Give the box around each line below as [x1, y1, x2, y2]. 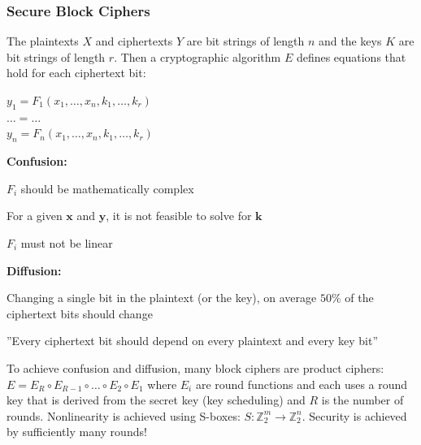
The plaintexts [7, 32, 79, 50]
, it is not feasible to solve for [106, 207, 252, 224]
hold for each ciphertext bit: [7, 64, 146, 81]
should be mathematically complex [20, 179, 194, 197]
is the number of [321, 391, 404, 408]
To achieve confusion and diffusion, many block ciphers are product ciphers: [7, 359, 384, 376]
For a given [7, 207, 63, 224]
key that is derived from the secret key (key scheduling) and [7, 391, 306, 408]
